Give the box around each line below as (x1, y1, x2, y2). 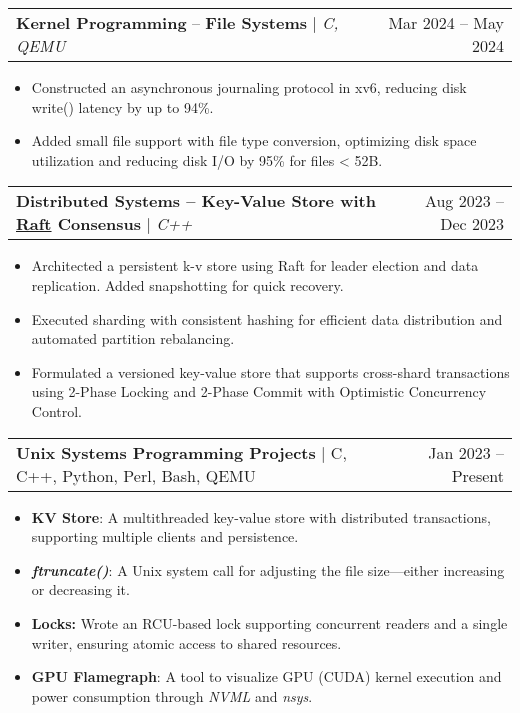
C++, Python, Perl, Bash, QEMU (16, 463, 256, 487)
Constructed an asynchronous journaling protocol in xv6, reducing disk (31, 77, 467, 97)
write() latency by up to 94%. (31, 96, 214, 117)
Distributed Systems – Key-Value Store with (16, 189, 376, 213)
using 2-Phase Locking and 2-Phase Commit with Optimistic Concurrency (31, 381, 487, 402)
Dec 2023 (440, 212, 504, 236)
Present (451, 463, 504, 487)
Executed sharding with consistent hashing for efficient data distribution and (31, 308, 503, 329)
